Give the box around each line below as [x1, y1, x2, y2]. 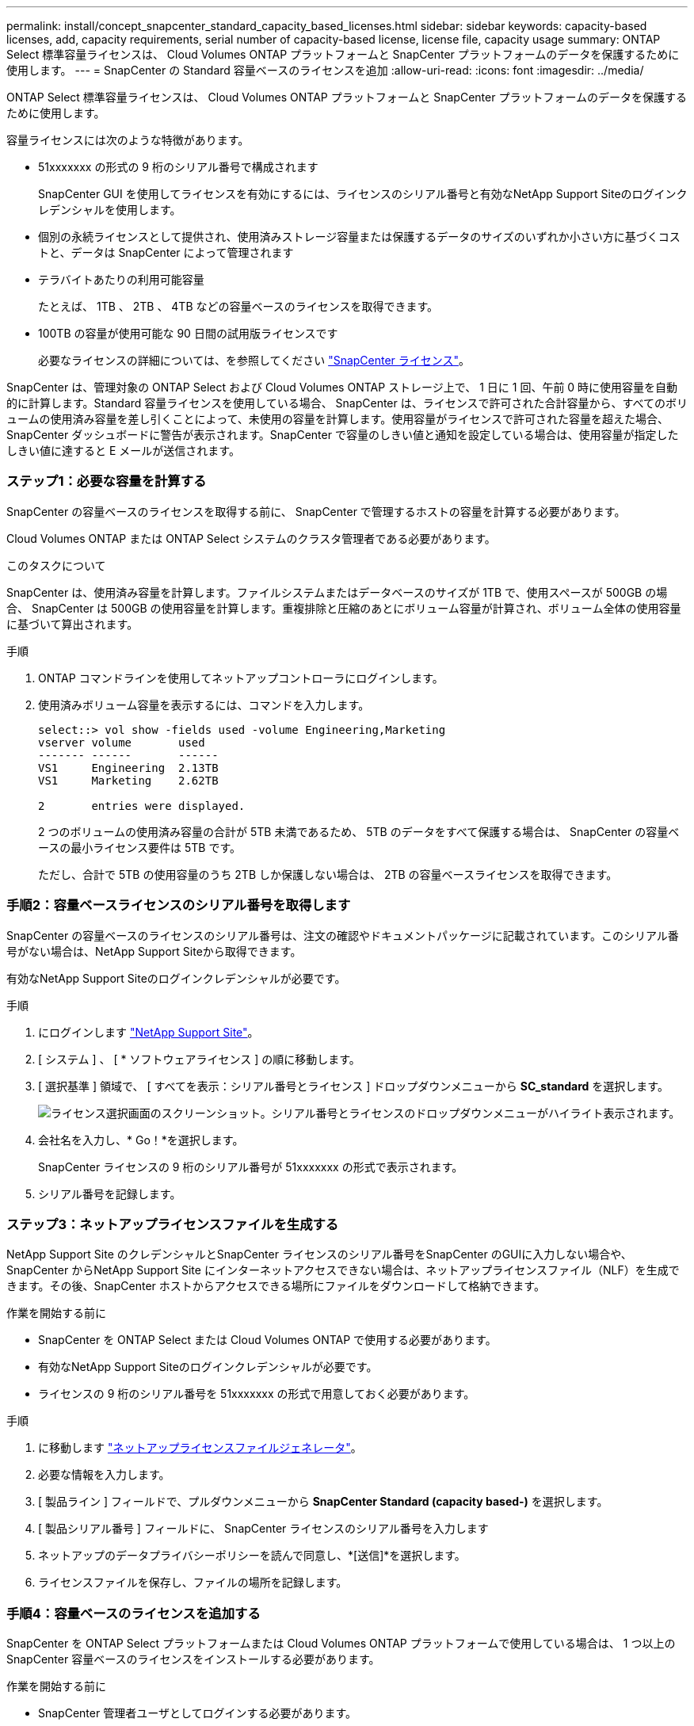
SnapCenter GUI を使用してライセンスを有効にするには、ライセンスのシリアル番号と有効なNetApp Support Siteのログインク [38, 187, 688, 200]
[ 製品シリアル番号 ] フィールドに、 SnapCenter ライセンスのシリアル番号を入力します [38, 1522, 489, 1536]
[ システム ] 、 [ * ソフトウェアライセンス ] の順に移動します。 [38, 1052, 360, 1066]
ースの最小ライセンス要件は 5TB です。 [38, 840, 241, 854]
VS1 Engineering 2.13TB [38, 761, 219, 774]
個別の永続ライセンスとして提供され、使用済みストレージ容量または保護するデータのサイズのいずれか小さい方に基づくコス [38, 230, 681, 243]
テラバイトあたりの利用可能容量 [38, 273, 204, 286]
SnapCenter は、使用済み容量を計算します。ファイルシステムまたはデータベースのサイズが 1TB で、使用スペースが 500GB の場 [6, 585, 668, 599]
